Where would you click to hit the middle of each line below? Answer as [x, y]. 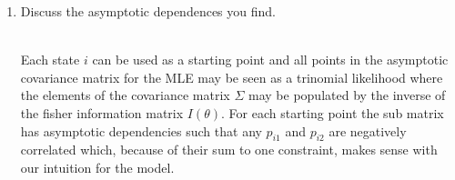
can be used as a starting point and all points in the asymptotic [270, 60]
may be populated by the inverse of [347, 95]
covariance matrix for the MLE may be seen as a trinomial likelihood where [232, 77]
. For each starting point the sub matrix [333, 112]
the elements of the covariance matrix [125, 95]
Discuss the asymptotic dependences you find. [148, 11]
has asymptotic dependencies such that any [141, 130]
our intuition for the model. [97, 167]
